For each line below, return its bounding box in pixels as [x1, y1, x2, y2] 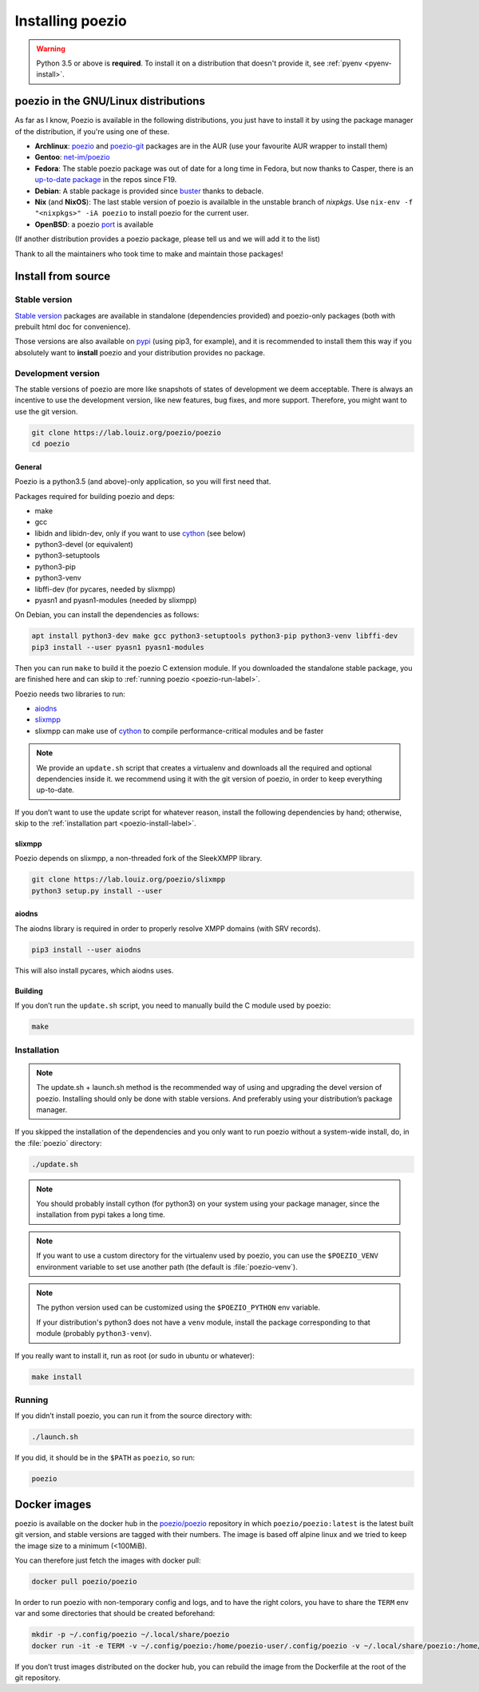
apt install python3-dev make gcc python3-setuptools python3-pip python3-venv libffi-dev [31, 632, 398, 640]
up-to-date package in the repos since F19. [34, 175, 177, 184]
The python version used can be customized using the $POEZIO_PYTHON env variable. [36, 1302, 321, 1313]
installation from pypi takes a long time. [36, 1210, 165, 1219]
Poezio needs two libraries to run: [14, 689, 125, 699]
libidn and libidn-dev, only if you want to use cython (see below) [34, 528, 247, 538]
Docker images [14, 1497, 92, 1511]
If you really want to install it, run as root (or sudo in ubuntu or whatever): [14, 1350, 255, 1361]
